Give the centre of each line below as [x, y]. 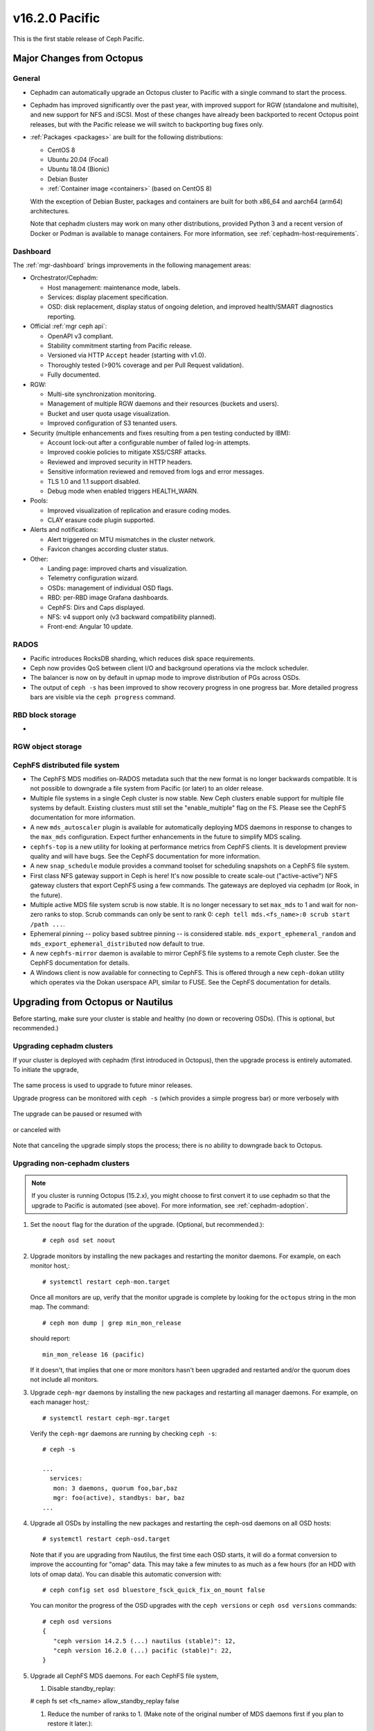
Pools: [39, 501]
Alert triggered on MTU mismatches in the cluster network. [132, 539]
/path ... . [47, 924]
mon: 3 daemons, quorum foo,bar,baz [115, 1488]
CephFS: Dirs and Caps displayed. [96, 607]
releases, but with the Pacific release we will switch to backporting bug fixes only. [147, 124]
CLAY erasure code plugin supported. [101, 520]
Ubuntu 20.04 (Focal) [78, 160]
